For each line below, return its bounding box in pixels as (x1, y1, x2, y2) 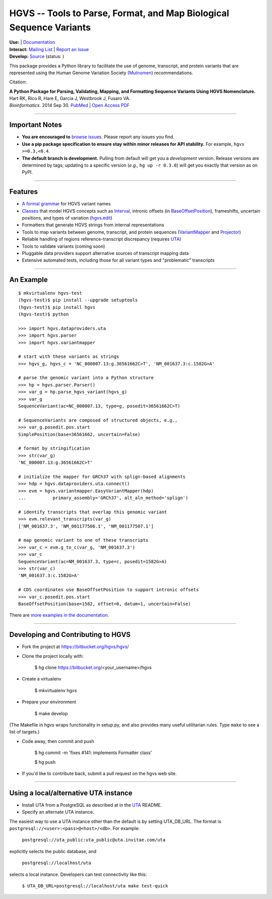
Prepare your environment (22, 699, 77, 705)
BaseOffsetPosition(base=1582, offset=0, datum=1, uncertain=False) (18, 601, 191, 607)
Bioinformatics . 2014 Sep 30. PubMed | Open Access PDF (9, 102, 130, 109)
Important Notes (9, 121, 62, 129)
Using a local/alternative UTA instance (9, 788, 133, 797)
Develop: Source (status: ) (9, 54, 64, 60)
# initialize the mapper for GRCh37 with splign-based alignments (18, 473, 186, 480)
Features (9, 187, 38, 196)
